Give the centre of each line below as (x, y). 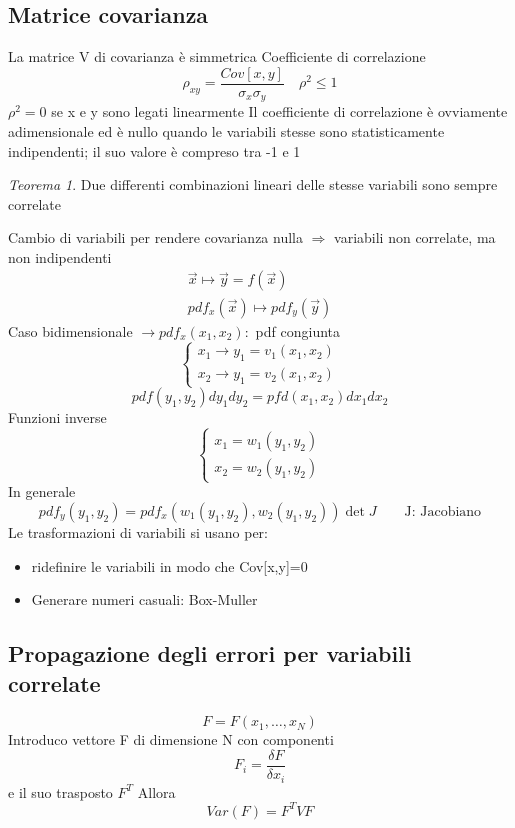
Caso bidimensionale (70, 330)
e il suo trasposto (60, 791)
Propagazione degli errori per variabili (210, 653)
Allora (156, 791)
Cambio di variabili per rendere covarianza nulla (155, 237)
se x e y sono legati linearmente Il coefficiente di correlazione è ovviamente (279, 111)
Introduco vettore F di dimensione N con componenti (171, 739)
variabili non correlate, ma (415, 237)
